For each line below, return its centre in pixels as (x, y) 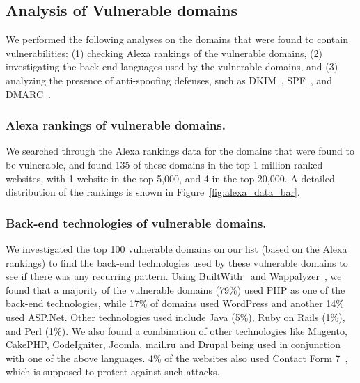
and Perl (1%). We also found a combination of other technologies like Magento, (177, 330)
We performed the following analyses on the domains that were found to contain (177, 39)
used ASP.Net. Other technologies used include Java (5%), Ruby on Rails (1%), (175, 316)
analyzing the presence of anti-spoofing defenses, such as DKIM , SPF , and (169, 80)
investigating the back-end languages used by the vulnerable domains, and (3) (172, 67)
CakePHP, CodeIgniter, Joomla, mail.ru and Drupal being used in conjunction (173, 344)
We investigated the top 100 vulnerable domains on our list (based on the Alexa (177, 248)
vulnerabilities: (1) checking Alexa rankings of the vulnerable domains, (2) (164, 53)
